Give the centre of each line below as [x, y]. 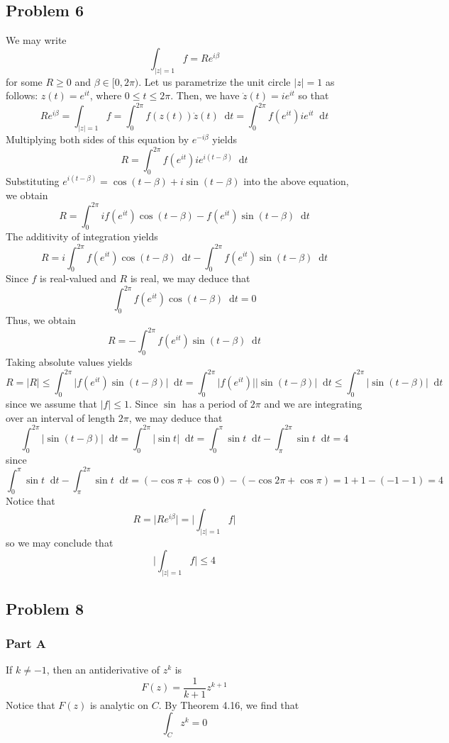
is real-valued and [78, 278]
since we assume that [51, 404]
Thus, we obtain [41, 320]
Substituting [33, 180]
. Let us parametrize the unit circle [215, 81]
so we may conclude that [60, 542]
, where [106, 95]
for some [24, 81]
